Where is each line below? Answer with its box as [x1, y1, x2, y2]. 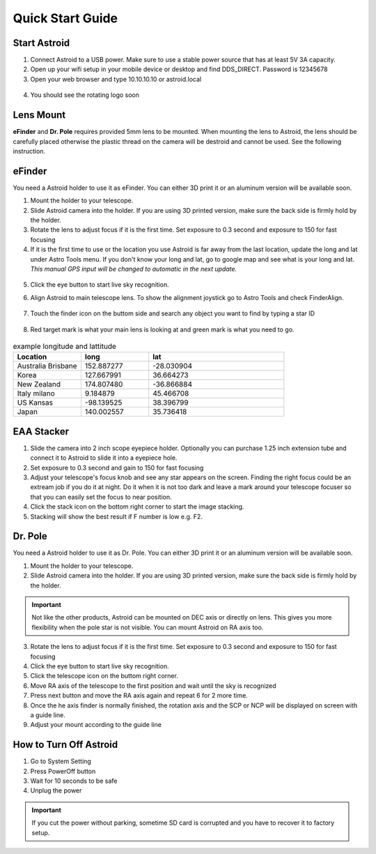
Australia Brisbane [17, 361, 77, 371]
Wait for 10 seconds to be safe [30, 777, 118, 785]
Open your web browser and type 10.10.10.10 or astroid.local [30, 75, 202, 83]
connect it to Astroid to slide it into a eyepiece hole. [30, 454, 178, 462]
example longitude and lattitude [13, 342, 116, 352]
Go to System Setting [30, 757, 92, 765]
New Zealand [17, 380, 61, 389]
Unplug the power [30, 786, 82, 795]
